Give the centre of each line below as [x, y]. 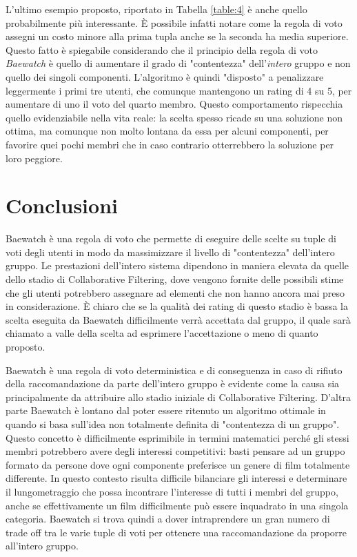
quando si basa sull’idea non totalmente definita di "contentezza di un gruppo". [173, 423]
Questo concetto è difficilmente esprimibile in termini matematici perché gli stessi [177, 437]
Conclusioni [62, 205]
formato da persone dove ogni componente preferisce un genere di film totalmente [178, 464]
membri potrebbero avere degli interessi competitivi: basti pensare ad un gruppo [175, 451]
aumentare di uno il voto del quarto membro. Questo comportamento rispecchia [174, 104]
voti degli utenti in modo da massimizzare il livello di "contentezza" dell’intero [170, 252]
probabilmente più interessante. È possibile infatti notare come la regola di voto [174, 22]
